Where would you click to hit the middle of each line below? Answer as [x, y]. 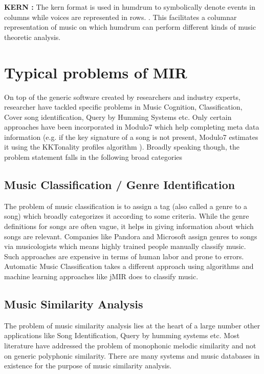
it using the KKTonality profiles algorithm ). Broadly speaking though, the [122, 147]
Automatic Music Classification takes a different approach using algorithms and [129, 266]
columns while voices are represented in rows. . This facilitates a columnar [120, 17]
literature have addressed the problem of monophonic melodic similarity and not [130, 345]
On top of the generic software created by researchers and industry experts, [122, 97]
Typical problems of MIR [96, 72]
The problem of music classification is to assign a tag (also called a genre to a [126, 206]
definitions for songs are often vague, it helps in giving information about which [129, 226]
